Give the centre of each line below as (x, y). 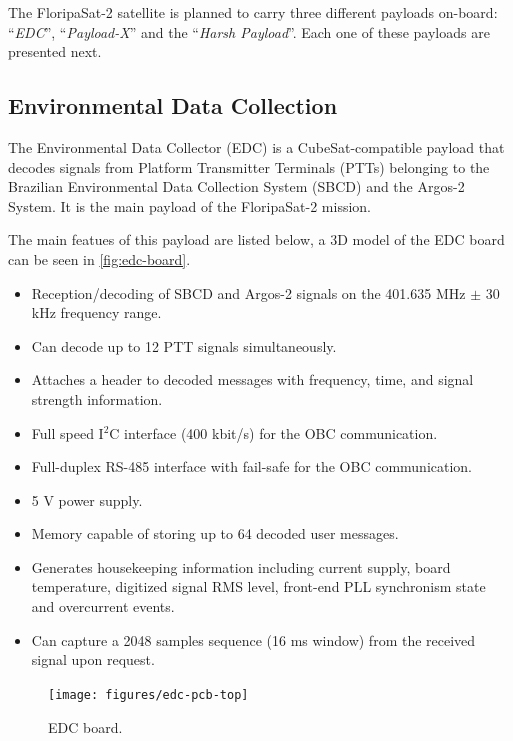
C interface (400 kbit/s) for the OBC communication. (273, 432)
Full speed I (67, 432)
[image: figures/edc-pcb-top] (148, 694)
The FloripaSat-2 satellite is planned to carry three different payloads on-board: (253, 12)
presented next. (55, 51)
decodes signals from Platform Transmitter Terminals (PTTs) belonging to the (249, 166)
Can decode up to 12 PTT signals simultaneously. (184, 345)
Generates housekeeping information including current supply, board (241, 566)
